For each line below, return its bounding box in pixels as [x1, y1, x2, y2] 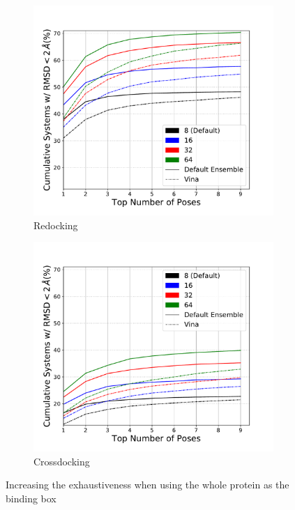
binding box [6, 490, 56, 505]
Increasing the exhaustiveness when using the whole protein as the [6, 477, 289, 492]
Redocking [33, 217, 78, 232]
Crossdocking [33, 454, 90, 468]
